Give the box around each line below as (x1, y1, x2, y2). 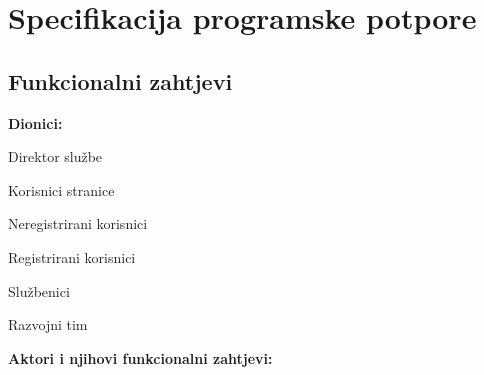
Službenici (8, 280, 70, 301)
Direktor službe (8, 146, 103, 167)
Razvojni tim (8, 314, 88, 335)
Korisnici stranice (8, 179, 115, 200)
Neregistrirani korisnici (8, 213, 148, 234)
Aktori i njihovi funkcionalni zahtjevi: (8, 347, 273, 368)
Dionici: (8, 112, 63, 133)
